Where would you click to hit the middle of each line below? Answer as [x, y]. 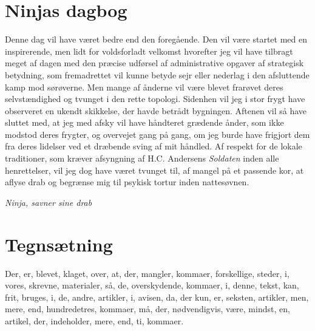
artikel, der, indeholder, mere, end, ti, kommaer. [94, 320]
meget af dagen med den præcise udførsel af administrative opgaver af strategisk [154, 63]
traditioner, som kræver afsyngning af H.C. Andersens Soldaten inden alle [142, 158]
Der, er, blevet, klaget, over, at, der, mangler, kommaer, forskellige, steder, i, [147, 273]
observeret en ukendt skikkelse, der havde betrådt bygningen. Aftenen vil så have [156, 110]
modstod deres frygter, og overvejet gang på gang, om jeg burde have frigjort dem [157, 134]
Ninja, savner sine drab [49, 202]
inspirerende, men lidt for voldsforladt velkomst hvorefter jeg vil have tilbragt [149, 51]
